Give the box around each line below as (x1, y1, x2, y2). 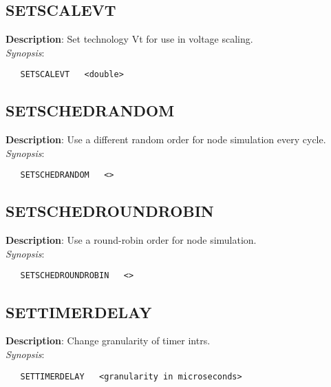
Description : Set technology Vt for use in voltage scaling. (6, 32, 253, 46)
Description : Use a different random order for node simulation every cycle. (6, 132, 326, 147)
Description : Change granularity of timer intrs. (6, 333, 211, 348)
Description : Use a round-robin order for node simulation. (6, 233, 257, 247)
